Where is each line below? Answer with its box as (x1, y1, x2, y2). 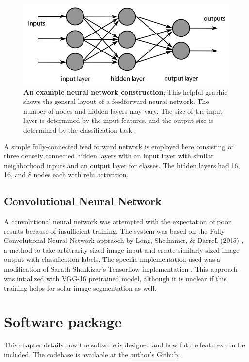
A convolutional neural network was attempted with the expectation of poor (4, 216, 231, 226)
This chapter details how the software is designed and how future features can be (4, 339, 245, 349)
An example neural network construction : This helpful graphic (23, 86, 228, 97)
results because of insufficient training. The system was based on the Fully (4, 225, 225, 236)
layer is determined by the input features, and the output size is (23, 115, 214, 125)
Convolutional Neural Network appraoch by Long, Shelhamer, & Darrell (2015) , (4, 235, 244, 245)
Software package (4, 311, 122, 331)
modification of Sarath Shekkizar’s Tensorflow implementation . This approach (4, 264, 238, 274)
